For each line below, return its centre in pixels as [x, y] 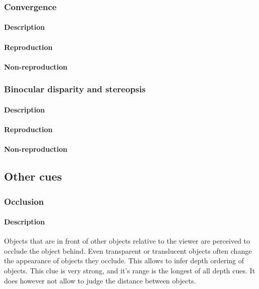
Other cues [33, 176]
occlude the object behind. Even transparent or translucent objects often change [128, 250]
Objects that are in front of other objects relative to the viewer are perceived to [127, 241]
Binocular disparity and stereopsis [75, 89]
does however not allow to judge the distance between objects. [100, 280]
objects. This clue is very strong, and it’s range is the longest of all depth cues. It [130, 271]
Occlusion [24, 201]
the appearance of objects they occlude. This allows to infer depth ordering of [124, 261]
